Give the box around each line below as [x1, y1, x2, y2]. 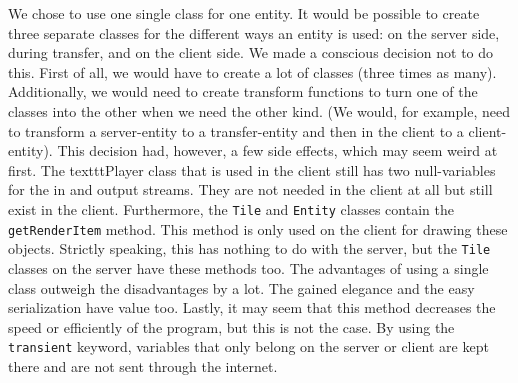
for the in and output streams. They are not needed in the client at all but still [8, 179, 493, 200]
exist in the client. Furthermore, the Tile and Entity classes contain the [8, 198, 454, 219]
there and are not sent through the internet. [8, 355, 278, 376]
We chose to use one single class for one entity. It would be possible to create [8, 3, 480, 23]
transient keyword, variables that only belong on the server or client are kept [8, 336, 489, 357]
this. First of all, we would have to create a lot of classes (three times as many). [8, 61, 497, 82]
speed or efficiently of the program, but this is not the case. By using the [8, 316, 455, 337]
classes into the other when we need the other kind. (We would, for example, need [8, 100, 510, 121]
